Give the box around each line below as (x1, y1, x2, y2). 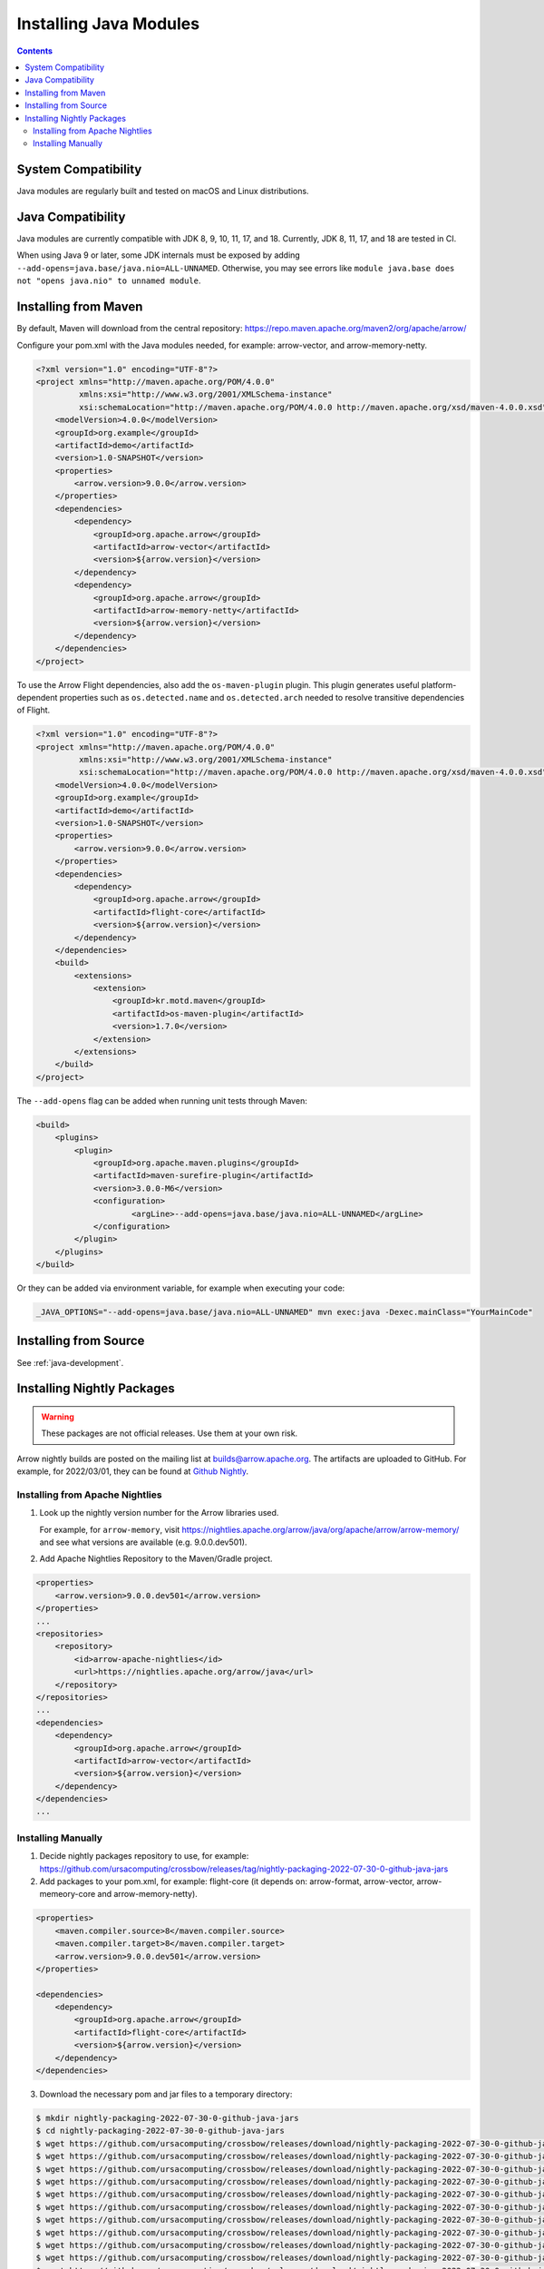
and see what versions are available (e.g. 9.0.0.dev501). (39, 1537, 248, 1547)
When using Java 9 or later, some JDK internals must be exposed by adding (16, 250, 301, 260)
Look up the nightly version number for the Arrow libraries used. (39, 1508, 279, 1518)
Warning (41, 1411, 74, 1422)
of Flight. (16, 704, 51, 716)
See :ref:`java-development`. (16, 1357, 124, 1368)
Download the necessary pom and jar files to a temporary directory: (39, 2088, 293, 2100)
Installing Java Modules (16, 14, 199, 34)
